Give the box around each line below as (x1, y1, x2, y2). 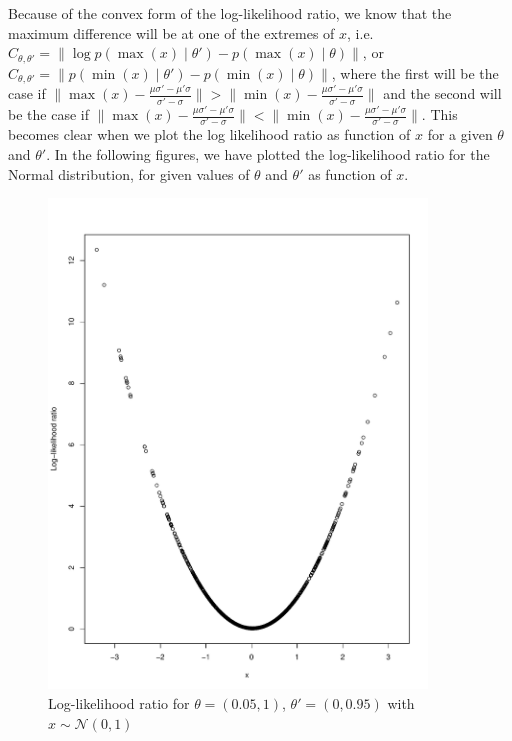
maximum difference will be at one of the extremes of (8, 22, 335, 43)
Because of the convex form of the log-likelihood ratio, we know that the (8, 3, 452, 23)
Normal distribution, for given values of (8, 163, 250, 184)
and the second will (383, 83, 502, 104)
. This (421, 104, 458, 125)
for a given (427, 124, 493, 145)
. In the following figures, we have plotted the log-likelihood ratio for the (46, 143, 490, 164)
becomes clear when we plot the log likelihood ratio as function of (8, 124, 411, 145)
